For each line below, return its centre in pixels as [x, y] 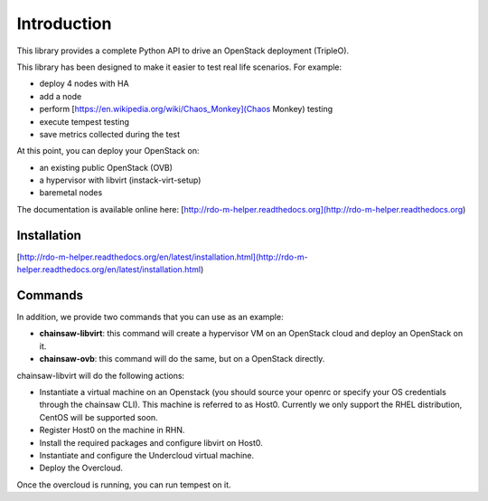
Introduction [64, 24]
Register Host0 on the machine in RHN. [112, 430]
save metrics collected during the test [110, 134]
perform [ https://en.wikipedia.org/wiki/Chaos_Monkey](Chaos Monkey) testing [186, 109]
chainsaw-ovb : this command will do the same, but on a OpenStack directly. [182, 359]
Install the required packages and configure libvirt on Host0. [151, 442]
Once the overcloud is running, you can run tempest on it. [124, 485]
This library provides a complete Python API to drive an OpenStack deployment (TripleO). [183, 51]
